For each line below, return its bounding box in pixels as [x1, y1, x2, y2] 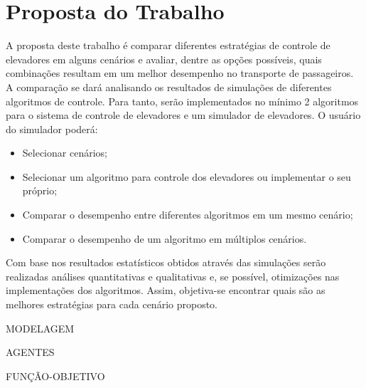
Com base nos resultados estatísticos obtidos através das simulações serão [6, 255, 326, 270]
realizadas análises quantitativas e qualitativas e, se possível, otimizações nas [6, 268, 340, 283]
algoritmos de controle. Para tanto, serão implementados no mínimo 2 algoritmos [6, 93, 359, 108]
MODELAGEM [6, 320, 75, 335]
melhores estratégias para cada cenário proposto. [6, 297, 217, 312]
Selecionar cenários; [22, 145, 107, 160]
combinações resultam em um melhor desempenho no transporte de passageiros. [6, 65, 354, 80]
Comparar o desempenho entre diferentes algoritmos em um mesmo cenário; [22, 207, 353, 222]
